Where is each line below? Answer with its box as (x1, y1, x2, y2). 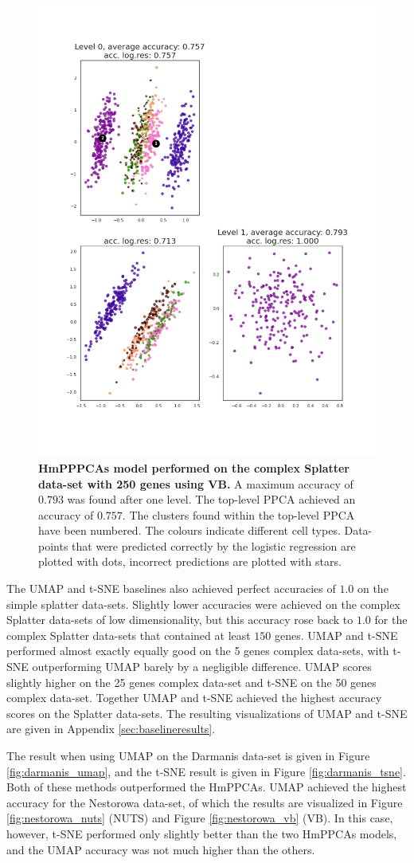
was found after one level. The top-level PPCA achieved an (67, 491, 356, 508)
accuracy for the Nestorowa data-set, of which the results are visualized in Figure (6, 794, 403, 810)
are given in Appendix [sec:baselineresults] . (6, 720, 216, 737)
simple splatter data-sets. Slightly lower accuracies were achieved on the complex (6, 595, 400, 612)
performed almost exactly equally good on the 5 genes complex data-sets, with (6, 642, 389, 659)
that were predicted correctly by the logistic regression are (72, 537, 356, 554)
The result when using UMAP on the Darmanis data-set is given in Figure (6, 747, 370, 764)
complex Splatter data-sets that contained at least (6, 626, 251, 643)
